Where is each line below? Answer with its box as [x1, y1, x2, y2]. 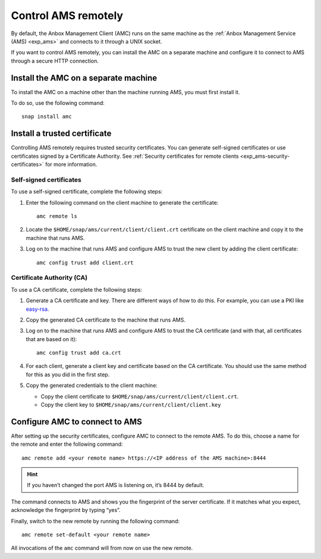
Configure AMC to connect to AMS [11, 417, 142, 427]
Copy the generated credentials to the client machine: [26, 382, 158, 389]
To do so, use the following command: [11, 99, 105, 107]
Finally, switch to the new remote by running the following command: [11, 517, 180, 524]
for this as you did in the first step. [26, 371, 110, 378]
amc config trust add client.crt [36, 259, 134, 266]
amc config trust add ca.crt [36, 349, 121, 357]
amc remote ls [36, 213, 77, 220]
